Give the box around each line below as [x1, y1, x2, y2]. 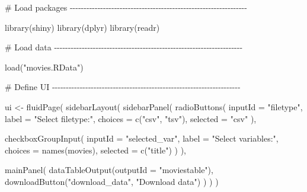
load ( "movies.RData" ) [5, 60, 84, 73]
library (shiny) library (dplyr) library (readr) [5, 21, 160, 33]
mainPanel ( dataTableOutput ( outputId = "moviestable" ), [5, 164, 213, 176]
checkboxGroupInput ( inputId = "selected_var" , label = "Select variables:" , [5, 132, 279, 145]
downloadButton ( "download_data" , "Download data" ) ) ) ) [5, 175, 219, 187]
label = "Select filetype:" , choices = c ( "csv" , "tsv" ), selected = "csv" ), [5, 112, 257, 124]
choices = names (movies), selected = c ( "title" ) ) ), [5, 143, 186, 156]
